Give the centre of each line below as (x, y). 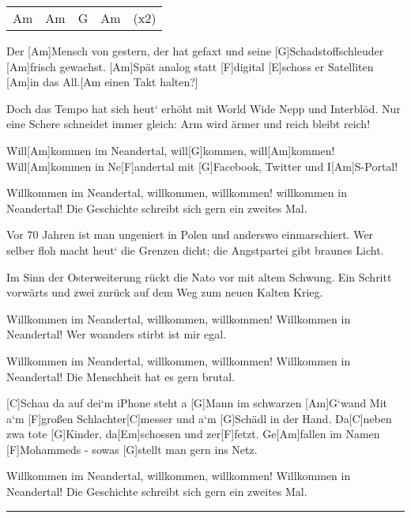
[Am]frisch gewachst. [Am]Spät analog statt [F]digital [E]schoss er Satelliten (190, 66)
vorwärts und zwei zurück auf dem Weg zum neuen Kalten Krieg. (165, 292)
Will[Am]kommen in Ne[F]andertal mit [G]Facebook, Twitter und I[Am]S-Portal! (202, 166)
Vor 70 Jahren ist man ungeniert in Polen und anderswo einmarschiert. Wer (190, 234)
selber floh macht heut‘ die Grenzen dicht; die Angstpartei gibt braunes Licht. (195, 250)
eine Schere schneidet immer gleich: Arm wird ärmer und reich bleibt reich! (189, 124)
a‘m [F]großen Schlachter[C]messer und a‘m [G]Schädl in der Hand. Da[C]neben (199, 418)
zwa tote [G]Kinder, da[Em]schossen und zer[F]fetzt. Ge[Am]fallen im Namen (193, 434)
